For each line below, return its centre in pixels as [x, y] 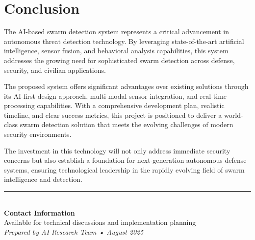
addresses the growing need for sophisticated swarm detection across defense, [119, 60]
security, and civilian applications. [55, 70]
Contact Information [39, 212]
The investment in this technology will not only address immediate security [117, 150]
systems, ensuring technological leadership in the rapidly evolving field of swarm [124, 169]
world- [234, 115]
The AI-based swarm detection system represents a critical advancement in [117, 32]
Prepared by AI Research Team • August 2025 [74, 231]
